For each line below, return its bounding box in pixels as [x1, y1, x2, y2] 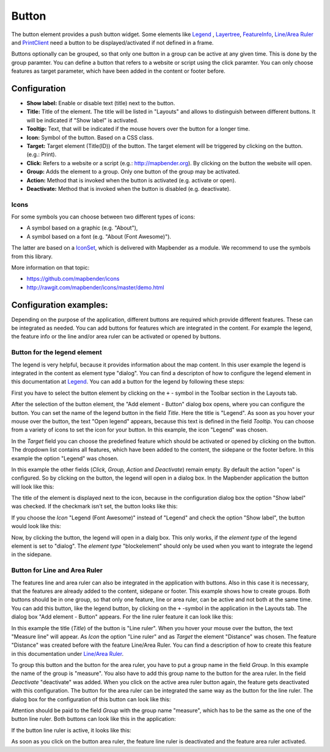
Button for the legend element [11, 348, 102, 357]
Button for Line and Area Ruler [11, 566, 103, 575]
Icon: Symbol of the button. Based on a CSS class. [26, 133, 154, 141]
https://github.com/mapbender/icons [26, 275, 120, 283]
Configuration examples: [11, 300, 108, 310]
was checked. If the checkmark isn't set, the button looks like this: [11, 502, 178, 510]
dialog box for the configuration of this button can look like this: [11, 695, 171, 703]
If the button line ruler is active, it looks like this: [11, 726, 131, 734]
